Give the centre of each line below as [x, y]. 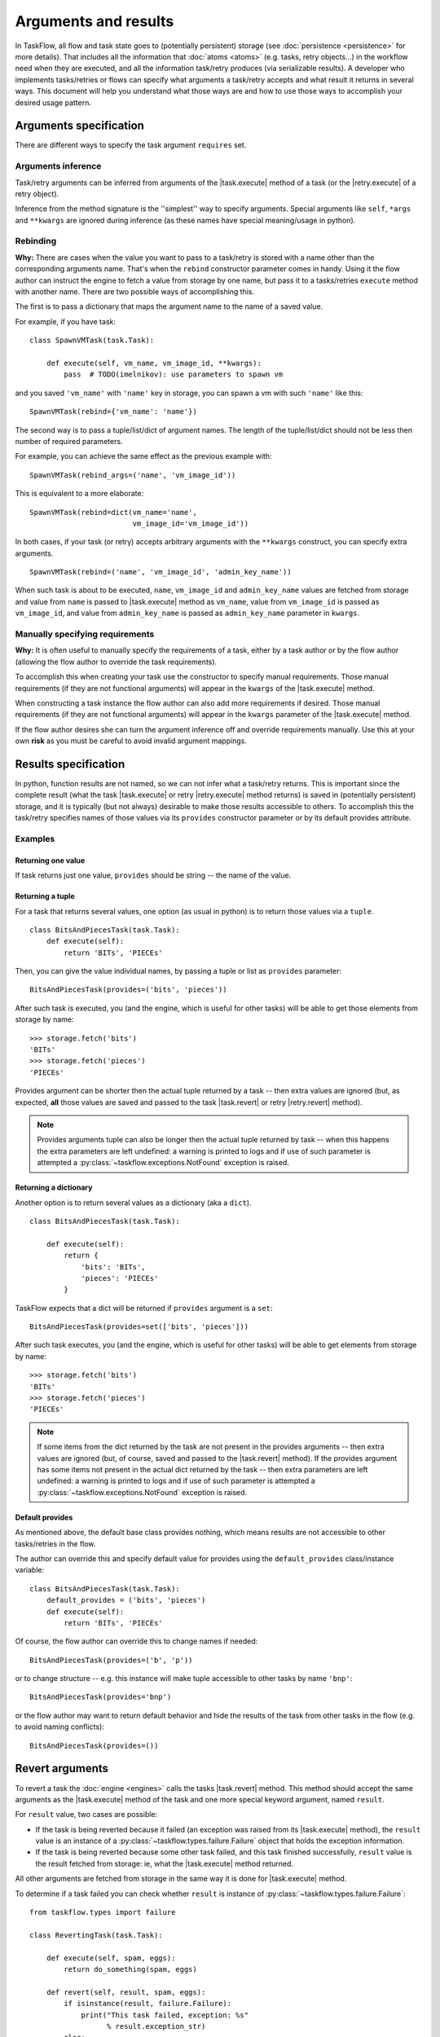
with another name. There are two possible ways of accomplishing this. [135, 292]
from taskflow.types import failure [103, 1912]
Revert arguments [62, 1769]
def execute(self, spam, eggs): [111, 1958]
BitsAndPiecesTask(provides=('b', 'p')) [111, 1660]
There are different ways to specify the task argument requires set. [131, 145]
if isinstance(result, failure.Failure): [148, 2004]
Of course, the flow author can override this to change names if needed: [136, 1641]
